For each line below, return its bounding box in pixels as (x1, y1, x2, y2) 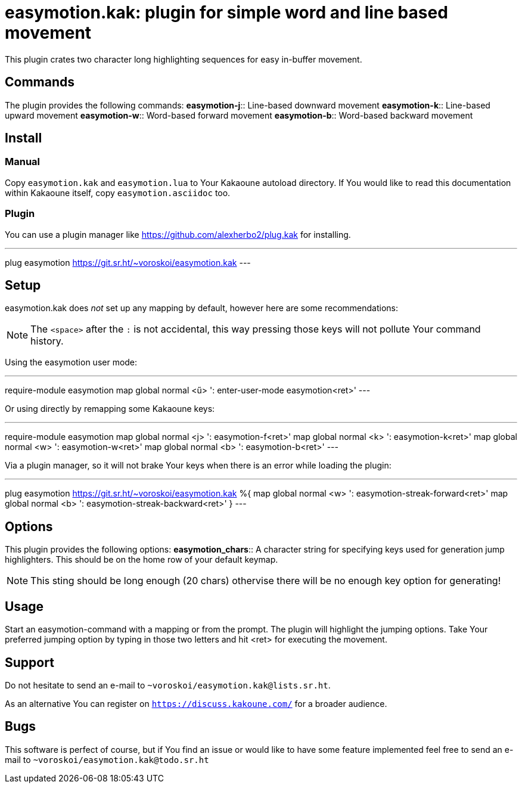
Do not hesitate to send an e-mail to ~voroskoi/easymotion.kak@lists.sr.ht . (5, 680, 331, 690)
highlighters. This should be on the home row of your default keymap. (5, 554, 278, 565)
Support (5, 654, 54, 670)
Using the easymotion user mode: (5, 357, 138, 368)
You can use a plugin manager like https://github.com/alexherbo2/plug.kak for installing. (5, 229, 351, 240)
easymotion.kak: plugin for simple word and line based (5, 2, 448, 23)
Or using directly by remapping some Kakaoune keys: (5, 404, 215, 414)
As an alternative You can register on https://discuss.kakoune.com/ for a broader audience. (5, 698, 387, 709)
